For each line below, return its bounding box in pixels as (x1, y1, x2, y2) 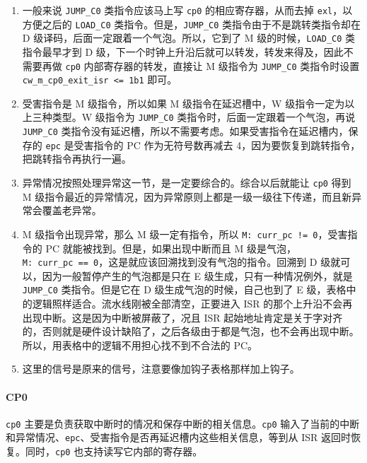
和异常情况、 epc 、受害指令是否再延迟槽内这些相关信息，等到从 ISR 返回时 (6, 430, 351, 445)
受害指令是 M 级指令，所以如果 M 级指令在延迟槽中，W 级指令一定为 (22, 95, 345, 110)
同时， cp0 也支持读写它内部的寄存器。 (25, 444, 203, 459)
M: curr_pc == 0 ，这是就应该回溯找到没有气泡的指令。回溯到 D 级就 (22, 254, 341, 269)
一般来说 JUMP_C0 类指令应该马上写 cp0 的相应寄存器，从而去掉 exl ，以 (22, 3, 353, 17)
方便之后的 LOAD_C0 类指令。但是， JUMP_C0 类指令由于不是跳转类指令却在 (22, 16, 361, 31)
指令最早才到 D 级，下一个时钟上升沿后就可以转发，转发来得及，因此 (22, 44, 344, 59)
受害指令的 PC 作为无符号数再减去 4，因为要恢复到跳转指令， (74, 137, 361, 152)
